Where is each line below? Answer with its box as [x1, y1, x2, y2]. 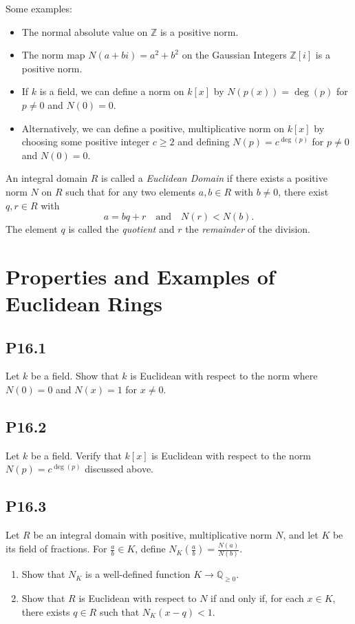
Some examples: [6, 1, 72, 15]
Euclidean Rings [6, 289, 162, 318]
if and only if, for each [211, 591, 304, 605]
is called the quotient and [68, 222, 175, 236]
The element [6, 222, 58, 236]
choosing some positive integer [21, 134, 150, 149]
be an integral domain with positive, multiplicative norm [33, 528, 272, 542]
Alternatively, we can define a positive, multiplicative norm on [21, 121, 285, 135]
